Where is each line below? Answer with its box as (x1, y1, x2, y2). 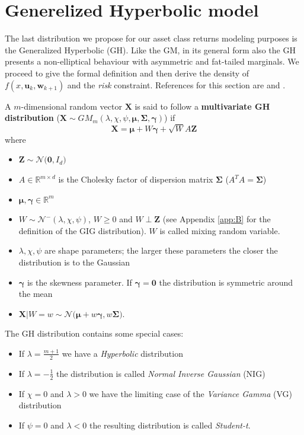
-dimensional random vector (21, 100, 122, 112)
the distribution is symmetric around (159, 276, 293, 288)
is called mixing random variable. (159, 224, 280, 236)
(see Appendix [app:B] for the (162, 213, 271, 225)
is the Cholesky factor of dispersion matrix (58, 173, 213, 185)
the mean (18, 287, 53, 300)
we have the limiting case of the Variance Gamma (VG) (89, 387, 292, 399)
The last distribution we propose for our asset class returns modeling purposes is (5, 32, 297, 44)
